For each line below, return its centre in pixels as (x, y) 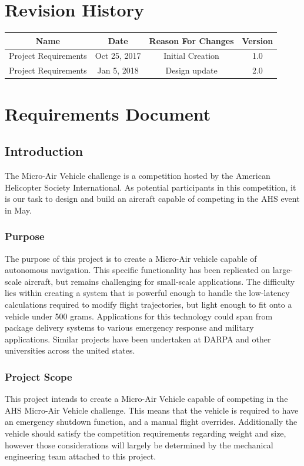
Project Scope (39, 376)
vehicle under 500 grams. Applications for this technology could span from (139, 316)
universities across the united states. (70, 350)
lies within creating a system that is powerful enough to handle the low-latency (147, 293)
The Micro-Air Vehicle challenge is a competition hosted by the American (138, 175)
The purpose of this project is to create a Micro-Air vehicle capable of (131, 258)
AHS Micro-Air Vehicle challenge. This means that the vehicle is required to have (152, 410)
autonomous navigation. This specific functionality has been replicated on (138, 270)
